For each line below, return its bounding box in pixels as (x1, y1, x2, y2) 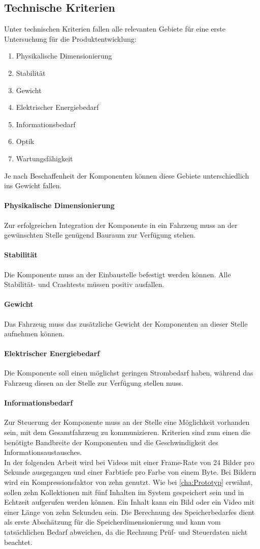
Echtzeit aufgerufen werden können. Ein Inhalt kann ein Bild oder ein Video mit (4, 497, 255, 507)
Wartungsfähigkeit (16, 153, 73, 163)
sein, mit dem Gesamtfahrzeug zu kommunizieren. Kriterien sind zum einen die (4, 427, 250, 438)
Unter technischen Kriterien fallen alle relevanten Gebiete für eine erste (4, 23, 226, 34)
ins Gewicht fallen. (4, 180, 62, 191)
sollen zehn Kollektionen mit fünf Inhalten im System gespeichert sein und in (4, 486, 244, 497)
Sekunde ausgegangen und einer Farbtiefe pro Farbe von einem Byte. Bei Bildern (4, 467, 256, 477)
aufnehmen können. (4, 328, 64, 339)
